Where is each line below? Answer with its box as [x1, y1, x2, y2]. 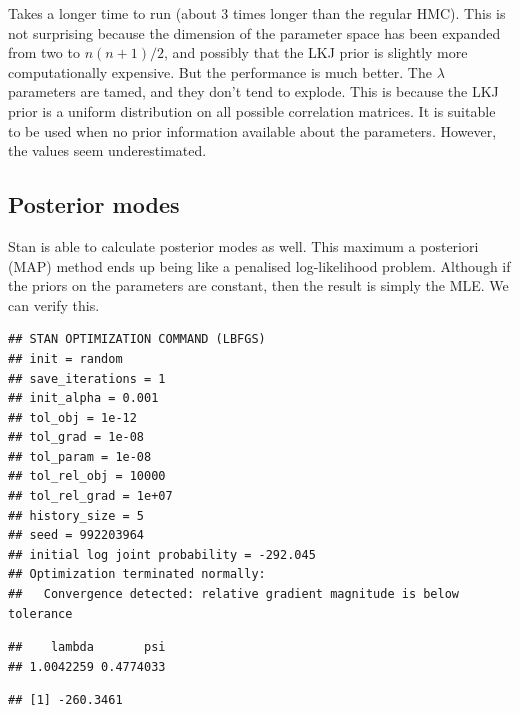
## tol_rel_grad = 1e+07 [8, 489, 173, 504]
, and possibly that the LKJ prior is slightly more [164, 42, 468, 63]
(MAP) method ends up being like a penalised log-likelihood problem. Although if [8, 255, 511, 276]
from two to [8, 42, 80, 63]
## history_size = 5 [8, 508, 145, 523]
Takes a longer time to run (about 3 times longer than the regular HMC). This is [8, 3, 506, 23]
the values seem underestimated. [8, 140, 207, 161]
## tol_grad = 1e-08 [8, 430, 145, 445]
